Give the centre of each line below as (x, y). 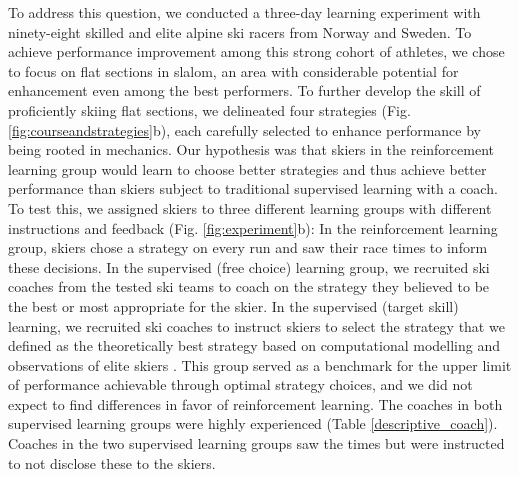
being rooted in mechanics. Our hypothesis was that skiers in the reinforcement (251, 149)
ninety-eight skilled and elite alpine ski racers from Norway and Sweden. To (240, 31)
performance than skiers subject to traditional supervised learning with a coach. (253, 188)
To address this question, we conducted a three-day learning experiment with (244, 12)
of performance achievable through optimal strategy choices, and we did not (240, 384)
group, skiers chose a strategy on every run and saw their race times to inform (248, 247)
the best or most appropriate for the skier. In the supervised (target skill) (233, 305)
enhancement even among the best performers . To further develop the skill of (244, 90)
